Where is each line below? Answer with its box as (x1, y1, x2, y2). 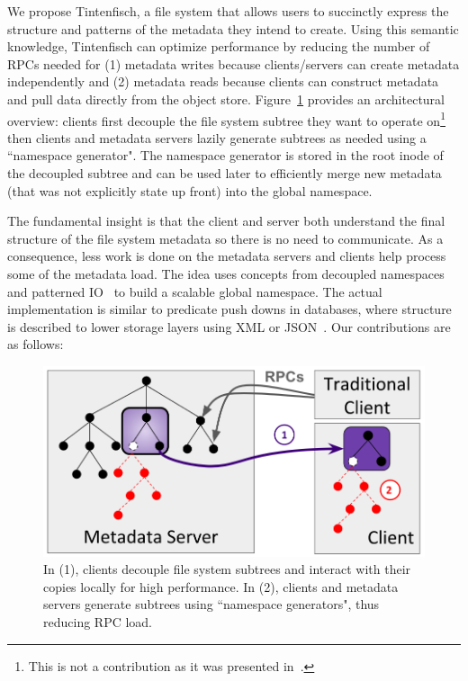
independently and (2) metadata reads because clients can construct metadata (7, 72, 439, 91)
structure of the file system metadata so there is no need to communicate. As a (7, 228, 444, 247)
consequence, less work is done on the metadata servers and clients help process (7, 246, 446, 265)
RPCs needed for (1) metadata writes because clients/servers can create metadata (7, 54, 460, 73)
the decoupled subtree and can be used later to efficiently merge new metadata (7, 164, 442, 182)
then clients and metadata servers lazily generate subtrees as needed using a (7, 128, 427, 147)
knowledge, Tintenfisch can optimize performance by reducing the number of (7, 37, 430, 56)
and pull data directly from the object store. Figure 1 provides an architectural (7, 89, 445, 108)
